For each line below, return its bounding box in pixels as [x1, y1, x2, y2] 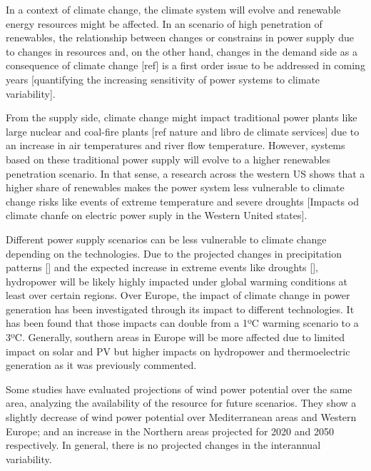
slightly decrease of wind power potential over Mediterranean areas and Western [6, 410, 357, 425]
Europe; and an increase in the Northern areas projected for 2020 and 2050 [6, 423, 334, 438]
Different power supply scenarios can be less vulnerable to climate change [6, 231, 327, 246]
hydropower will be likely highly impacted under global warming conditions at [6, 273, 348, 288]
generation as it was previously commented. [6, 358, 197, 373]
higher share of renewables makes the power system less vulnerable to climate [6, 180, 345, 195]
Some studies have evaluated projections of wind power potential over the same [6, 381, 352, 396]
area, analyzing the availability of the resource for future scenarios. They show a [6, 395, 357, 410]
